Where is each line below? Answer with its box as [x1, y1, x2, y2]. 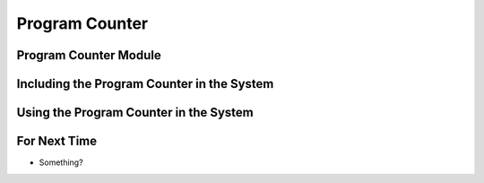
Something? [39, 157, 84, 168]
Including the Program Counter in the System [16, 76, 274, 91]
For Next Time [16, 134, 98, 149]
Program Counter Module [16, 48, 161, 63]
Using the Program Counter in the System [16, 105, 255, 120]
